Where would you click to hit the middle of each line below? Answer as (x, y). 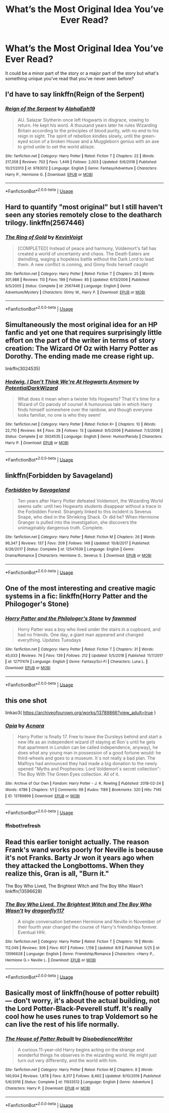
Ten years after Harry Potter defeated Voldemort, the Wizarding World (90, 500)
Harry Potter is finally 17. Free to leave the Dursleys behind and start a (90, 737)
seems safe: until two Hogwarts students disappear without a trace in (90, 506)
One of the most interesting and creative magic (80, 588)
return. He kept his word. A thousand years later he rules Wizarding (87, 125)
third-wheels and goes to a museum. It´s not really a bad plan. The (87, 758)
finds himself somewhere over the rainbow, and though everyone (85, 410)
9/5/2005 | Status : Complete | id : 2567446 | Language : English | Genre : (68, 286)
